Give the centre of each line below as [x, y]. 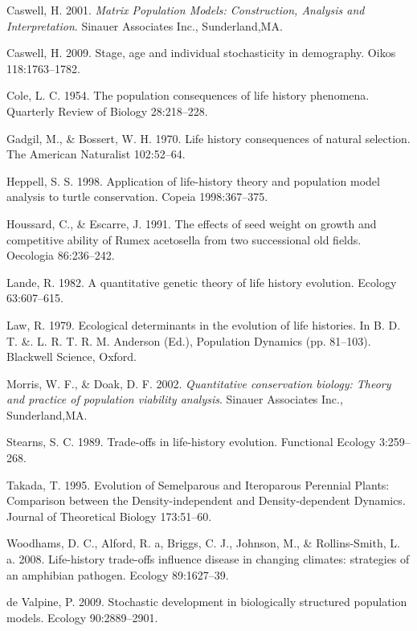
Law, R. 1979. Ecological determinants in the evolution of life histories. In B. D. [204, 324]
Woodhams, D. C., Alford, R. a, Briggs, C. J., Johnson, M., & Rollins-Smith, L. [203, 543]
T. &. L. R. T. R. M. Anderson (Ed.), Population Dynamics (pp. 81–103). [189, 340]
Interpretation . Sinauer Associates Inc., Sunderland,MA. [145, 25]
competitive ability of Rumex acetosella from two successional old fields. [184, 239]
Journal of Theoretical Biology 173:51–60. [109, 516]
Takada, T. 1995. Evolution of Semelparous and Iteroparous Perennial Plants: [198, 484]
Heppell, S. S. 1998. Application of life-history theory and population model [193, 180]
